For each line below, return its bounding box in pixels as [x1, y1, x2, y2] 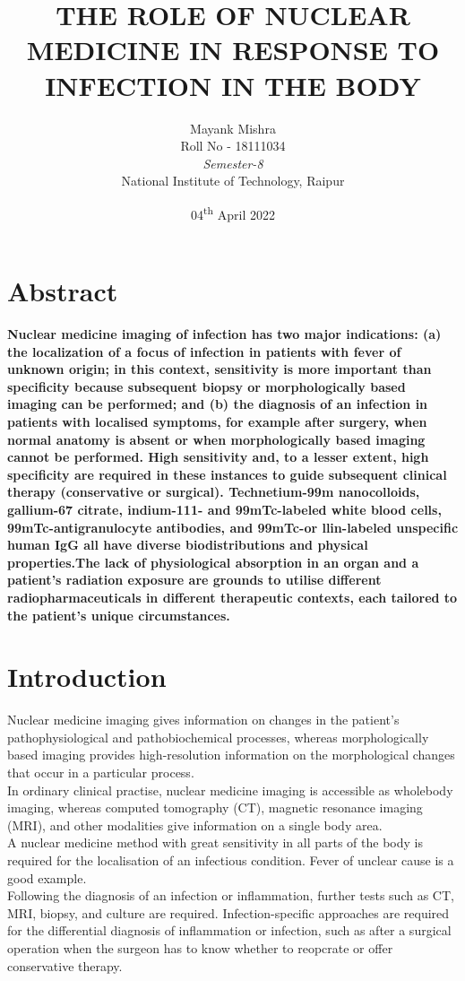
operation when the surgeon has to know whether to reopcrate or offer [7, 939, 393, 957]
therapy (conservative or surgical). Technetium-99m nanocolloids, [7, 482, 420, 501]
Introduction [7, 658, 167, 695]
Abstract [7, 273, 118, 309]
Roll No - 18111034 [180, 136, 286, 155]
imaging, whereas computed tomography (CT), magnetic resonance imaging [7, 798, 423, 817]
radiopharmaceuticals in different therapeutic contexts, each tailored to [7, 587, 458, 606]
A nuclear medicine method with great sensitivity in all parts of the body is [7, 833, 423, 852]
